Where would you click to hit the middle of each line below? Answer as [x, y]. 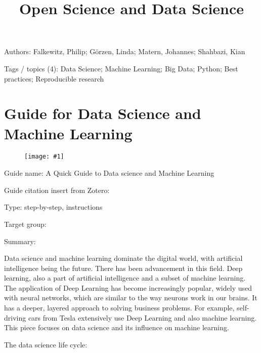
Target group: [25, 224]
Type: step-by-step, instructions [53, 207]
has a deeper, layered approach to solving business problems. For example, [119, 308]
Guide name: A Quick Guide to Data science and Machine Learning [109, 173]
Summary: [20, 241]
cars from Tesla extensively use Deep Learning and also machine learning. [142, 317]
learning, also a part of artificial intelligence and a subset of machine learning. [125, 278]
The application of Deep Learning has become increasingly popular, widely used [128, 287]
